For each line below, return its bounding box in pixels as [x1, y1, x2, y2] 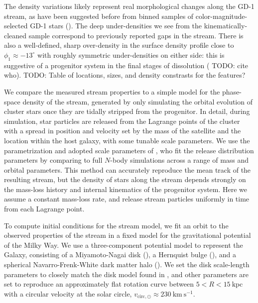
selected [4, 20, 28, 31]
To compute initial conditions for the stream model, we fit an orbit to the [4, 220, 229, 230]
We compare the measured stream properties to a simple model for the [4, 86, 220, 97]
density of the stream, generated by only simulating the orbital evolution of [22, 96, 253, 106]
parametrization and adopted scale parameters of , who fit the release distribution [4, 145, 254, 155]
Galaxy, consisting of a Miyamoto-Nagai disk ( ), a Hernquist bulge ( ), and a [4, 249, 236, 260]
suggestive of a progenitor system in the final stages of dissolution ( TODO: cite [4, 60, 249, 70]
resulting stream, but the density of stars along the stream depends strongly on [4, 174, 246, 185]
